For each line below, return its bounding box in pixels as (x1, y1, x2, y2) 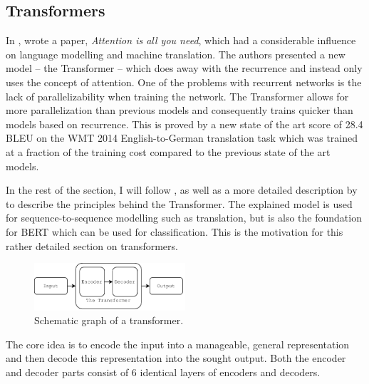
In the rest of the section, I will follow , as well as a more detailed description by (6, 182, 358, 197)
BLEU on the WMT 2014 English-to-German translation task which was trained (6, 130, 358, 145)
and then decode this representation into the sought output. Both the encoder (6, 351, 346, 365)
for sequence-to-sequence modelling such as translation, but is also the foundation (6, 210, 362, 225)
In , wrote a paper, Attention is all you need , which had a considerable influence (6, 33, 356, 48)
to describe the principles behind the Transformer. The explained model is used (6, 196, 353, 211)
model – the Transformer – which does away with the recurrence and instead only (6, 61, 363, 76)
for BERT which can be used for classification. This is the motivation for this (6, 224, 343, 239)
